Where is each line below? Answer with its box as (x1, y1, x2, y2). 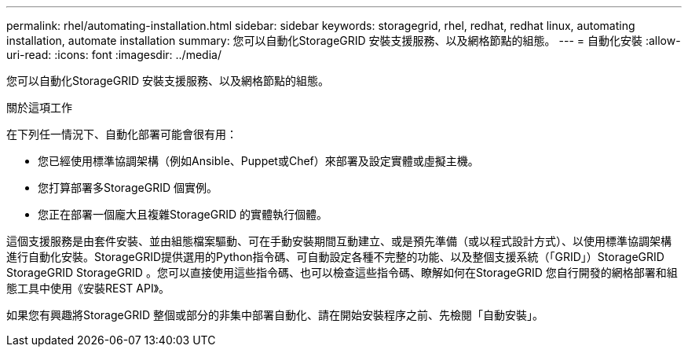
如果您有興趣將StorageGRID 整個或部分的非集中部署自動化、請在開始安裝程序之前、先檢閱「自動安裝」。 (6, 308, 543, 322)
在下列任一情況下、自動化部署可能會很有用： (6, 127, 237, 141)
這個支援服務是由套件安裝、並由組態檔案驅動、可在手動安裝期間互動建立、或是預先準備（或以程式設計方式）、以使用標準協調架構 (6, 234, 672, 248)
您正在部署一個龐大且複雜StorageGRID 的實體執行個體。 (38, 208, 328, 221)
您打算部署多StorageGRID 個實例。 (38, 181, 218, 194)
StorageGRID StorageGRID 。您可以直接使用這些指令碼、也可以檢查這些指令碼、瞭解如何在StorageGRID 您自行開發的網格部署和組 (6, 266, 678, 279)
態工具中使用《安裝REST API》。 (6, 281, 170, 295)
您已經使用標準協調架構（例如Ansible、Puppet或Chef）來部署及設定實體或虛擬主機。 (38, 154, 479, 167)
